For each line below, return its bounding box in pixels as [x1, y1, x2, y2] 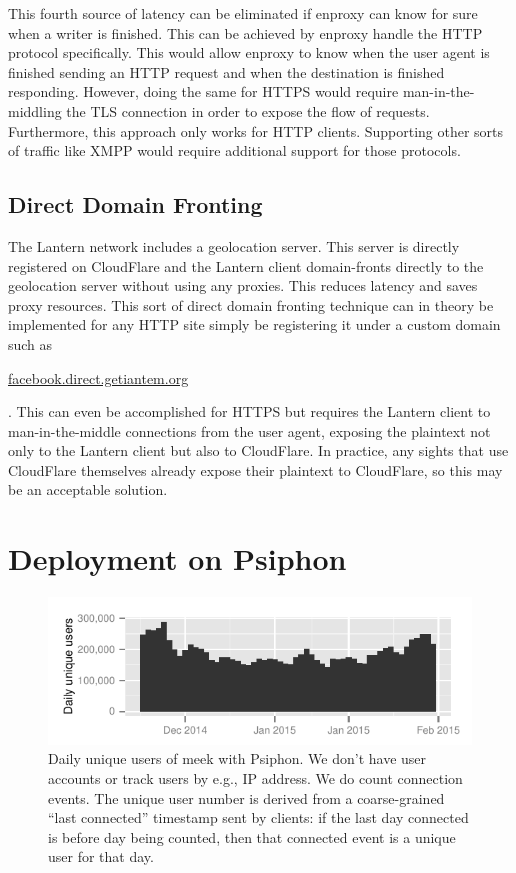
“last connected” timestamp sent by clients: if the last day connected [48, 807, 469, 828]
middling [8, 100, 62, 121]
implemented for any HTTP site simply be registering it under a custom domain [8, 314, 501, 335]
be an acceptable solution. [8, 479, 168, 500]
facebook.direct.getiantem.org [8, 367, 189, 388]
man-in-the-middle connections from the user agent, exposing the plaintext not [8, 420, 491, 441]
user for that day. [48, 846, 154, 867]
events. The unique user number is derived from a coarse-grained [48, 787, 445, 808]
